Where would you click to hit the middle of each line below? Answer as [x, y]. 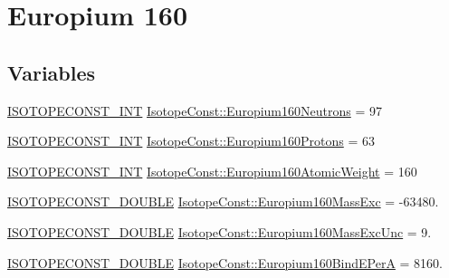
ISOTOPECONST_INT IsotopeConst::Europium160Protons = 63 [191, 141]
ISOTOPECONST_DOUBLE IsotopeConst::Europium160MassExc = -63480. [223, 201]
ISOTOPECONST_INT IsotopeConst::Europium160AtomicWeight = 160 [212, 171]
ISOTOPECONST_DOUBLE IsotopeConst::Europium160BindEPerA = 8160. [225, 262]
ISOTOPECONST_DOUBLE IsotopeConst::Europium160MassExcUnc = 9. [220, 231]
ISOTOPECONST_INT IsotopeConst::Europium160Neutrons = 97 [195, 110]
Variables [52, 72]
